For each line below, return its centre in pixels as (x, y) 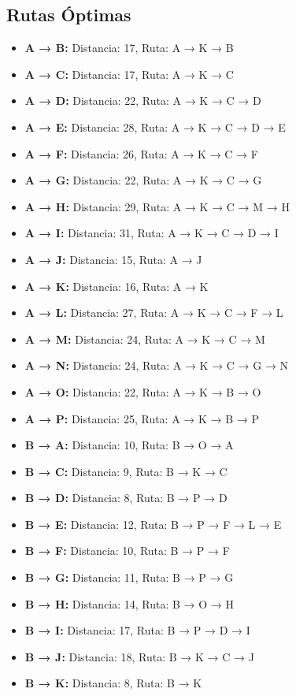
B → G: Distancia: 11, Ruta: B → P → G (129, 577)
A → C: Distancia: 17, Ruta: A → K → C (129, 74)
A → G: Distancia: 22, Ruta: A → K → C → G (143, 180)
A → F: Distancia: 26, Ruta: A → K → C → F (141, 153)
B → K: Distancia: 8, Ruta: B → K (113, 683)
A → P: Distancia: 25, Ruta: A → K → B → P (142, 418)
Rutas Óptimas (69, 15)
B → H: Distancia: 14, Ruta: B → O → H (129, 603)
